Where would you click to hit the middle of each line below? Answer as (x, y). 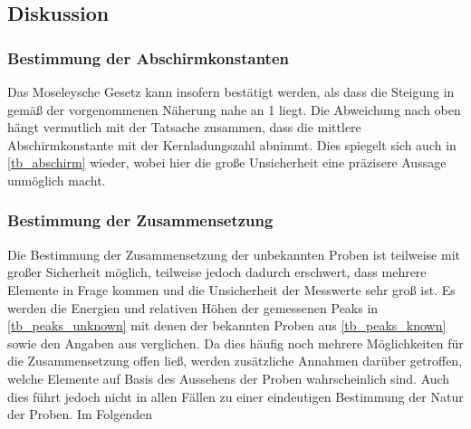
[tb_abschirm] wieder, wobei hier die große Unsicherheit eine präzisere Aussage (227, 162)
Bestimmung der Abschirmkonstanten (148, 57)
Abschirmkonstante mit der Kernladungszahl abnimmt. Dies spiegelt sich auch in (232, 144)
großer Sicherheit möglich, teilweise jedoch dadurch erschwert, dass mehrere (217, 272)
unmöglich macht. (57, 180)
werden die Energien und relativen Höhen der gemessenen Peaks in (193, 307)
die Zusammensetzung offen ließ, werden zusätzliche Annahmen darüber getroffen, (235, 361)
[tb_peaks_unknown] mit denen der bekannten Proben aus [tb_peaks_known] (227, 325)
